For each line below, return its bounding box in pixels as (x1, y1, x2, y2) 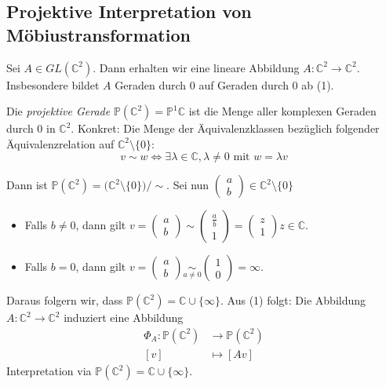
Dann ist (6, 177, 48, 193)
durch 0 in (6, 120, 56, 137)
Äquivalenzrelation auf (6, 135, 115, 152)
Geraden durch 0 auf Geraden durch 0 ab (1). (115, 76, 334, 93)
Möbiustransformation (6, 22, 191, 46)
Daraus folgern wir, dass (6, 292, 123, 309)
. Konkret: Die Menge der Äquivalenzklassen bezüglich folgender (71, 120, 380, 137)
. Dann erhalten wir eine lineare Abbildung (93, 59, 300, 75)
